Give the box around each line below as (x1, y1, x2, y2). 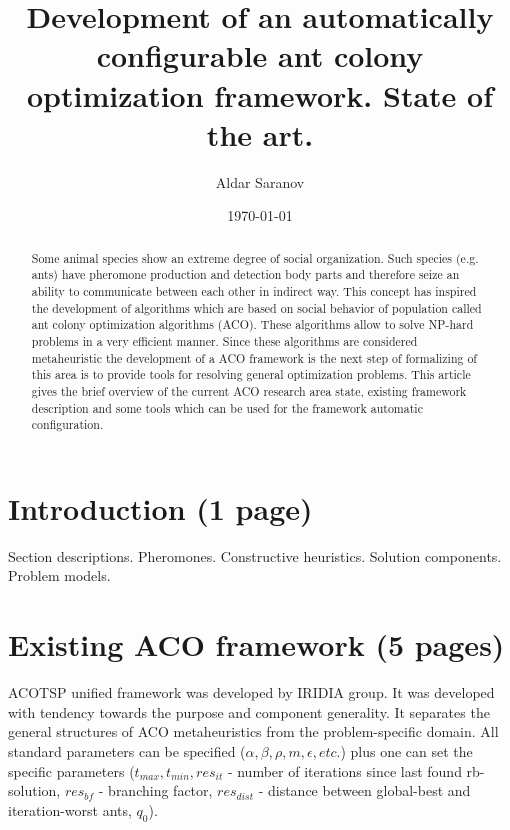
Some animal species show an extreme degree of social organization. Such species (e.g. (31, 249, 479, 266)
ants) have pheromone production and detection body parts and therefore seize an (31, 266, 460, 283)
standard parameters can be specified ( (8, 740, 246, 761)
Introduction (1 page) (8, 487, 313, 528)
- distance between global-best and (258, 780, 471, 801)
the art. (206, 113, 314, 154)
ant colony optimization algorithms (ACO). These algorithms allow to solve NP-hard (31, 316, 474, 333)
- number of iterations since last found (227, 760, 462, 781)
